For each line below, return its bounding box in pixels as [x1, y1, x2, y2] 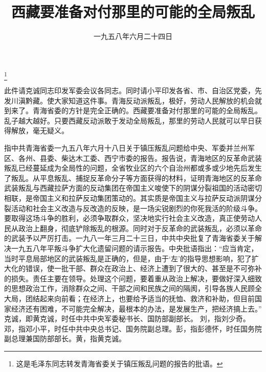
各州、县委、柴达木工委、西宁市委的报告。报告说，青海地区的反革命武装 [18, 152, 262, 163]
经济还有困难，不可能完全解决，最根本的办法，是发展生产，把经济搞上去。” [11, 303, 262, 314]
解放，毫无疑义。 [11, 125, 69, 136]
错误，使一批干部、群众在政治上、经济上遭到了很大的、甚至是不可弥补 [25, 263, 262, 274]
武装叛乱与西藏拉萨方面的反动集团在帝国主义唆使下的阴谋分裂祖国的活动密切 [4, 182, 262, 193]
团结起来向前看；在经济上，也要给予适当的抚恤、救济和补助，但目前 [25, 293, 255, 303]
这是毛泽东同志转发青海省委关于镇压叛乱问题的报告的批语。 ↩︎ [16, 358, 223, 368]
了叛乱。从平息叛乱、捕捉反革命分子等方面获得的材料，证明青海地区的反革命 [4, 172, 262, 183]
